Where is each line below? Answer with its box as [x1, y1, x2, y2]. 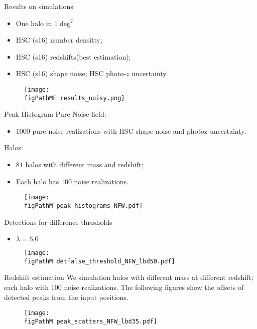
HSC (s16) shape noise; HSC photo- [16, 68, 126, 79]
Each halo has [16, 176, 59, 186]
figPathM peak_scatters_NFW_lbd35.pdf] [24, 317, 157, 325]
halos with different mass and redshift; [25, 159, 144, 170]
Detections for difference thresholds [4, 216, 112, 227]
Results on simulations [4, 1, 73, 11]
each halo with [4, 282, 49, 292]
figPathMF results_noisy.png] [24, 94, 125, 102]
